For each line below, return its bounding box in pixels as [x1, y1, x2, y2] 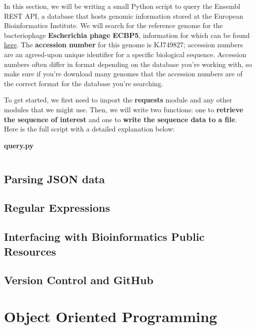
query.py [4, 140, 34, 150]
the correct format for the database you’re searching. [4, 78, 163, 88]
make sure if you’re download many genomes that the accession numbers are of [4, 68, 243, 79]
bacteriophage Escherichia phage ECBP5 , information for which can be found [4, 30, 250, 40]
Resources [4, 243, 56, 259]
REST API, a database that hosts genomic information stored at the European [4, 10, 244, 21]
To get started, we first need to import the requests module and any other [4, 95, 232, 105]
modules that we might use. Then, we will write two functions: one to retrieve [4, 104, 243, 114]
